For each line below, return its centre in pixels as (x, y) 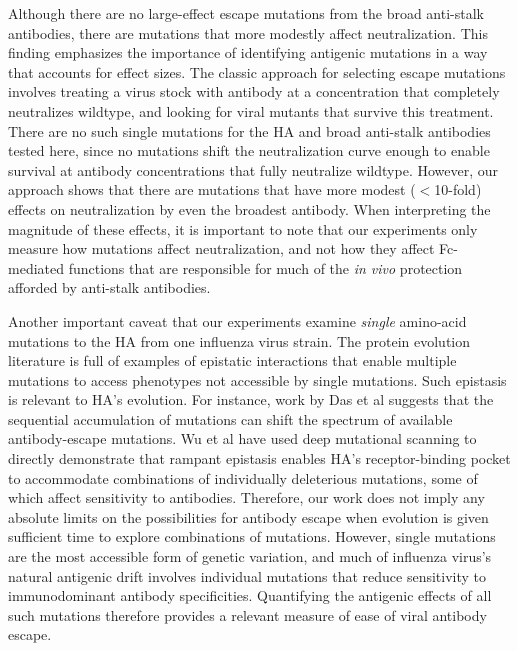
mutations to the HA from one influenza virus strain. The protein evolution (239, 340)
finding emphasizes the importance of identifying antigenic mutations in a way (248, 52)
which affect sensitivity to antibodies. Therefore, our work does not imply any (246, 497)
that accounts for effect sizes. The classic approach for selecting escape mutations (257, 71)
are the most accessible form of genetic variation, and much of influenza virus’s (250, 556)
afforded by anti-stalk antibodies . (109, 287)
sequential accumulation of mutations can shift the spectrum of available (230, 418)
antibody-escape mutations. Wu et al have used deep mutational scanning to (242, 438)
